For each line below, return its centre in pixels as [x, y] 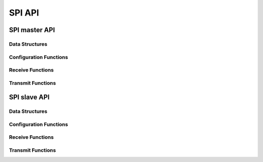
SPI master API [32, 30]
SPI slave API [29, 97]
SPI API [24, 13]
